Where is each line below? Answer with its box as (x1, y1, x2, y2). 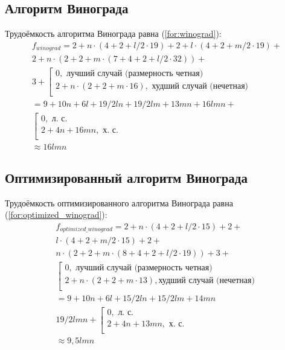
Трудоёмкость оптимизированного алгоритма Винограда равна (5, 196, 233, 209)
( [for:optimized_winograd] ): (5, 208, 107, 221)
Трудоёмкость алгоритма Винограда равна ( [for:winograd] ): (5, 27, 222, 40)
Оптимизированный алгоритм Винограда (5, 168, 248, 187)
